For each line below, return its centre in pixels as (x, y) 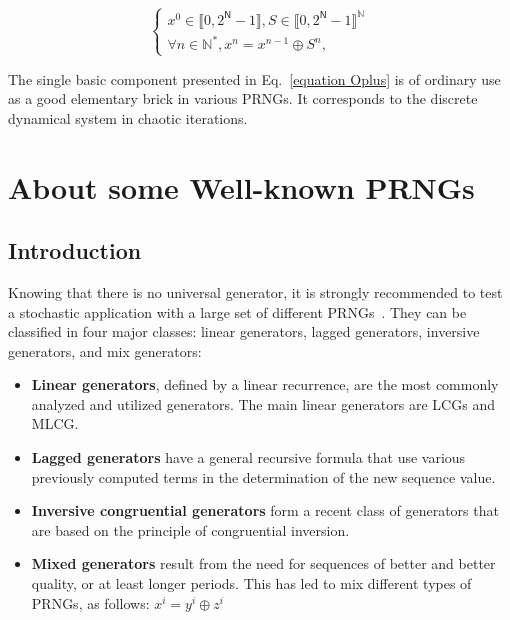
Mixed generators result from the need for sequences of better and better (263, 563)
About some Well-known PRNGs (241, 186)
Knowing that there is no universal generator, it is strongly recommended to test (255, 291)
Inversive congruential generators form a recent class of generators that (265, 510)
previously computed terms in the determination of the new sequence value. (263, 476)
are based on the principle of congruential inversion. (190, 529)
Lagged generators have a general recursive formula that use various (248, 457)
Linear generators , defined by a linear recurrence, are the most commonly (265, 384)
